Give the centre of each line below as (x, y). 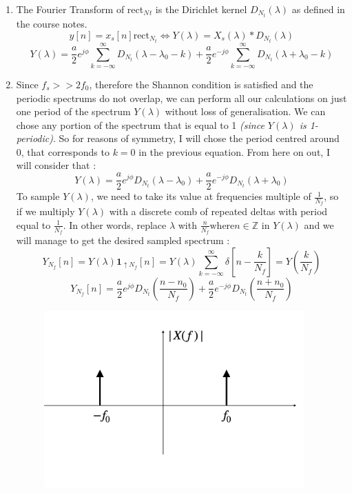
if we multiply (45, 211)
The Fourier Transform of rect (80, 9)
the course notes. (52, 24)
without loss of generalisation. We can (245, 111)
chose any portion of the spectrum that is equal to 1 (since (140, 124)
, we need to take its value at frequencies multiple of (201, 196)
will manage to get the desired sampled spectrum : (123, 240)
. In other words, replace (115, 224)
